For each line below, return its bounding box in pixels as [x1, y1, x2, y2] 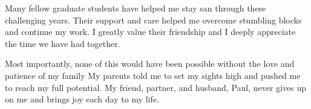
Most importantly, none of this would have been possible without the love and [5, 57, 295, 70]
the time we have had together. [5, 37, 120, 49]
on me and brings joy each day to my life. [5, 93, 159, 105]
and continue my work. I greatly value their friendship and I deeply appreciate [5, 25, 296, 38]
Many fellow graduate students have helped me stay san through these [5, 2, 266, 14]
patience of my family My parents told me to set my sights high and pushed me [5, 69, 301, 81]
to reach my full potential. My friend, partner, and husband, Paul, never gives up [5, 81, 307, 93]
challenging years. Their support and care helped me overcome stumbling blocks [5, 13, 302, 26]
